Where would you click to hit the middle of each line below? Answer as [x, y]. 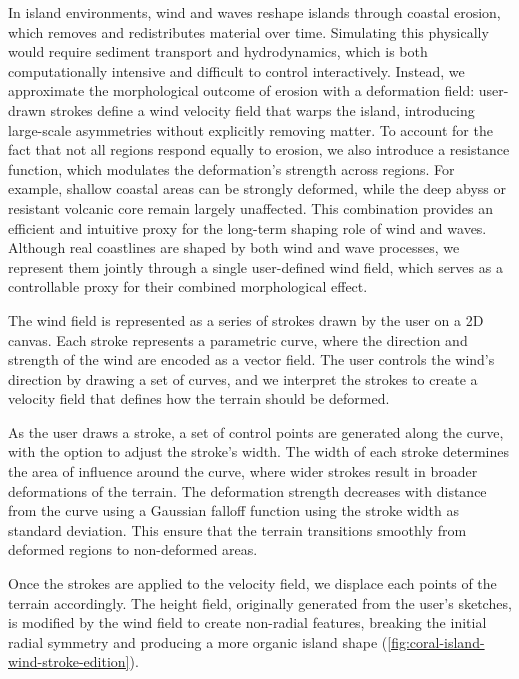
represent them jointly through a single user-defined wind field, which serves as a [255, 266]
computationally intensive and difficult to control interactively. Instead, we [236, 70]
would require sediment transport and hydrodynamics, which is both [218, 51]
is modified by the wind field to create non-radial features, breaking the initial [247, 622]
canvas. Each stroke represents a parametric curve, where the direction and [238, 339]
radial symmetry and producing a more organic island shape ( [198, 641]
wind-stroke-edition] [69, 661]
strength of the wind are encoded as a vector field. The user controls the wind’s [251, 359]
